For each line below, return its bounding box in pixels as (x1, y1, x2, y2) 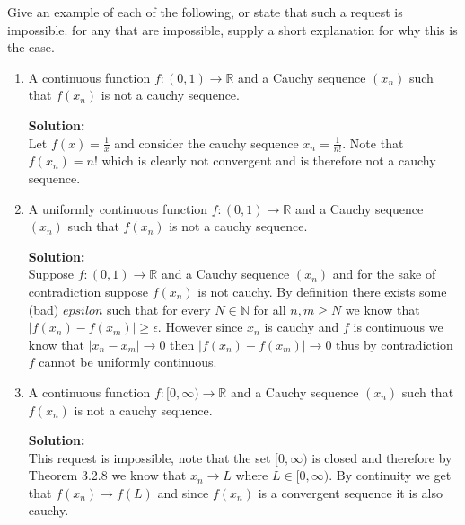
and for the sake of (332, 264, 436, 283)
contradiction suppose (28, 281, 149, 300)
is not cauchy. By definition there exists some (197, 281, 447, 300)
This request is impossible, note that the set (28, 448, 271, 467)
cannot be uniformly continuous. (39, 352, 217, 371)
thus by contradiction (336, 334, 453, 353)
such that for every (106, 299, 211, 318)
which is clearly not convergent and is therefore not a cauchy (101, 151, 436, 170)
